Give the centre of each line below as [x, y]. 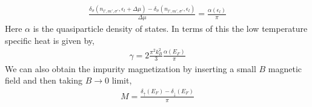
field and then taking [44, 80]
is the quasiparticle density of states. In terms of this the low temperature [170, 29]
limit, [122, 80]
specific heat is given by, [50, 40]
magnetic [285, 68]
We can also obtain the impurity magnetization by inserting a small [131, 68]
